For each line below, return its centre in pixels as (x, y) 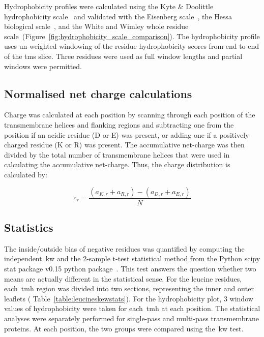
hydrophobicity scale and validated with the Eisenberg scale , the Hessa (118, 16)
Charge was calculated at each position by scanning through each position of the (130, 115)
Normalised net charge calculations (98, 93)
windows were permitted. (43, 66)
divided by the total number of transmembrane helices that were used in (117, 154)
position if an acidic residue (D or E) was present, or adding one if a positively (127, 134)
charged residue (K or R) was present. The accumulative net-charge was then (124, 145)
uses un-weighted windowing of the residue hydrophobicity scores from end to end (132, 46)
